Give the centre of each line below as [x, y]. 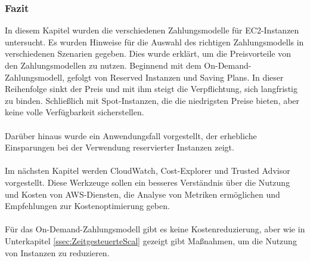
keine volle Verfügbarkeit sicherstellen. [75, 112]
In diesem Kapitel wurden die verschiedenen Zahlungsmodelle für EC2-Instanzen [152, 30]
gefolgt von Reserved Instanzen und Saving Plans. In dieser [175, 77]
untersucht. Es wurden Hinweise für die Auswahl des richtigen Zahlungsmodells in [154, 42]
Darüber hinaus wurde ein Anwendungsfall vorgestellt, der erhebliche [131, 135]
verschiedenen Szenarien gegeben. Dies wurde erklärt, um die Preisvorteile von [148, 53]
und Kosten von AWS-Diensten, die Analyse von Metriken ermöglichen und [142, 194]
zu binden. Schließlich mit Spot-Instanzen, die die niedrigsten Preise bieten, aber [152, 100]
